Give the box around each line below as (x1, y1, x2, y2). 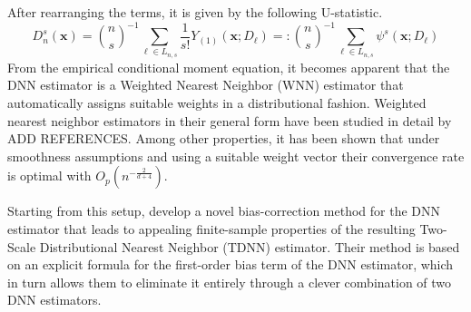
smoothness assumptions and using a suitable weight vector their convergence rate (7, 146, 465, 165)
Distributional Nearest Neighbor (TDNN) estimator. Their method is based (39, 237, 460, 256)
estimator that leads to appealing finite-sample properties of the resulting (7, 219, 416, 238)
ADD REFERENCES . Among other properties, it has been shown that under (7, 129, 440, 148)
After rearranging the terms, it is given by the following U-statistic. (7, 3, 383, 21)
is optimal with (7, 166, 92, 185)
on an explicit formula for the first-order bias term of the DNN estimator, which (7, 255, 454, 274)
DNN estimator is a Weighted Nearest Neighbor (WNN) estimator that (7, 75, 404, 94)
